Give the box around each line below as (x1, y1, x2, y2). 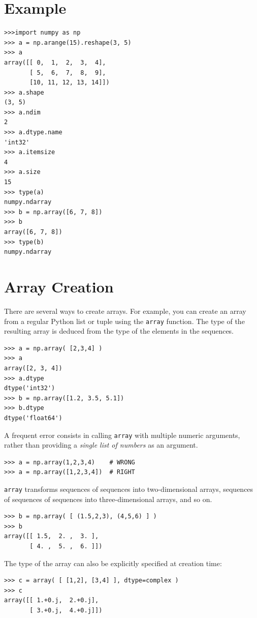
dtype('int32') (4, 385, 55, 392)
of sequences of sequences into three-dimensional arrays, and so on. (4, 493, 212, 504)
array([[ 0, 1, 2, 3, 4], (4, 58, 106, 66)
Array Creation (4, 276, 114, 297)
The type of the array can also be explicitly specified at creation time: (4, 557, 222, 568)
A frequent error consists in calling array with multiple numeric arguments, (4, 429, 240, 440)
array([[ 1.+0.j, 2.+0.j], (4, 597, 99, 604)
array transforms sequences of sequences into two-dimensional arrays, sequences (4, 483, 253, 494)
